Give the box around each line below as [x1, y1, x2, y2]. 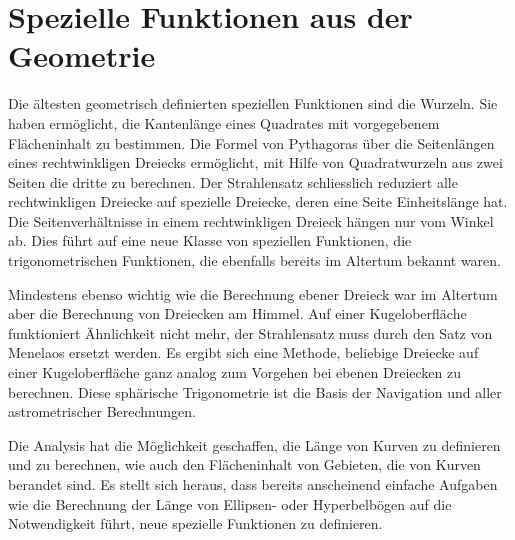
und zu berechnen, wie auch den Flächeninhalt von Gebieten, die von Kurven [8, 454, 481, 475]
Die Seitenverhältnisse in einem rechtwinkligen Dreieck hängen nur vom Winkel [8, 210, 494, 231]
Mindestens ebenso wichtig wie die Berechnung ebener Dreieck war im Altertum [8, 283, 498, 304]
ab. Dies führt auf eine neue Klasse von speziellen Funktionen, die [8, 230, 412, 251]
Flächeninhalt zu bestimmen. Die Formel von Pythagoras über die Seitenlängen [8, 132, 495, 153]
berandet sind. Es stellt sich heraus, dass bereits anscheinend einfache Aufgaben [8, 474, 498, 494]
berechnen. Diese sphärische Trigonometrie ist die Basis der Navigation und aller [8, 381, 502, 402]
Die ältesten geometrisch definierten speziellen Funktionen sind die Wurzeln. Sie [8, 93, 498, 114]
